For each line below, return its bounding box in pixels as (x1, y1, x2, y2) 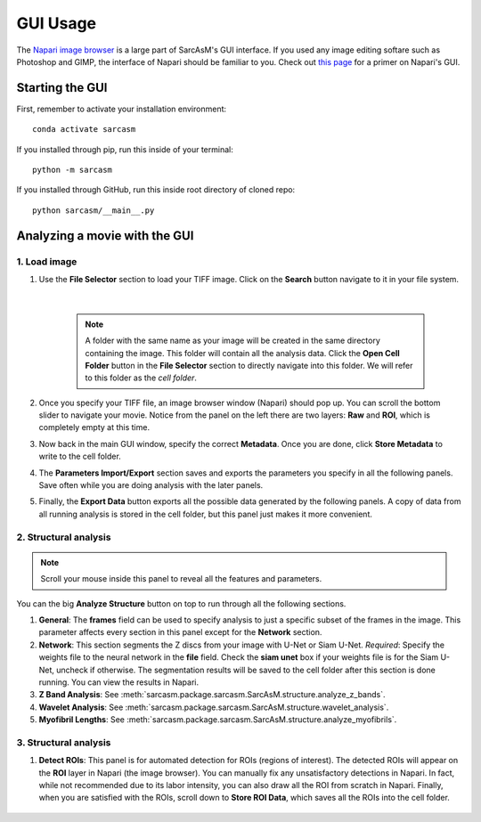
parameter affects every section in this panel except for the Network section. (38, 627, 322, 638)
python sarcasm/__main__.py (32, 205, 155, 216)
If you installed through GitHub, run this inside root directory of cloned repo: (16, 184, 296, 195)
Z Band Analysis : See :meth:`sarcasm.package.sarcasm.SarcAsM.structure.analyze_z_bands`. (38, 689, 387, 700)
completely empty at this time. (38, 422, 151, 433)
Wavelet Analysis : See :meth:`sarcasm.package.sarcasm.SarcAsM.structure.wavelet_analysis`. (38, 702, 389, 712)
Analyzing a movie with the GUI (16, 228, 194, 243)
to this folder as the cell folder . (85, 372, 198, 383)
